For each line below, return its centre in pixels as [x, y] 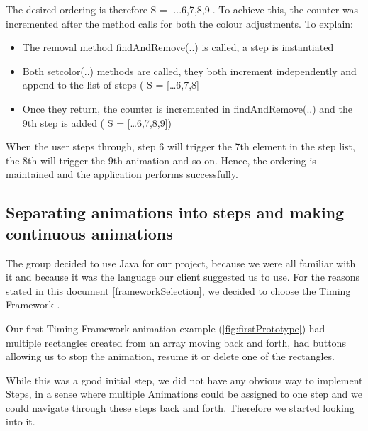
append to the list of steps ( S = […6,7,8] [111, 85]
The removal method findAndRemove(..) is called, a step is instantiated [178, 47]
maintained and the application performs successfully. [122, 174]
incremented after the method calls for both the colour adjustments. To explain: [180, 23]
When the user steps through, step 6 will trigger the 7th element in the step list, [180, 146]
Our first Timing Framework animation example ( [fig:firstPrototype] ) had [166, 328]
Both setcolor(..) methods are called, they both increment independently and [189, 71]
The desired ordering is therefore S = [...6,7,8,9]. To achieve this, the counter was [182, 9]
